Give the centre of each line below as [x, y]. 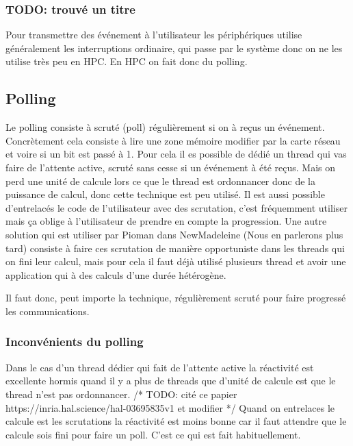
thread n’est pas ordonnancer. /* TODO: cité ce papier [121, 394]
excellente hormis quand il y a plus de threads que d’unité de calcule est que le [171, 381]
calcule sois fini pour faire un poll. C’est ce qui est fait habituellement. [153, 434]
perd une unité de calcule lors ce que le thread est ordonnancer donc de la [160, 181]
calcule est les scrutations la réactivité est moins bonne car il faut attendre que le [176, 421]
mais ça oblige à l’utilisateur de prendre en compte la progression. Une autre [166, 221]
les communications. [48, 311]
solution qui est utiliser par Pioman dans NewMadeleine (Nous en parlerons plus [174, 234]
